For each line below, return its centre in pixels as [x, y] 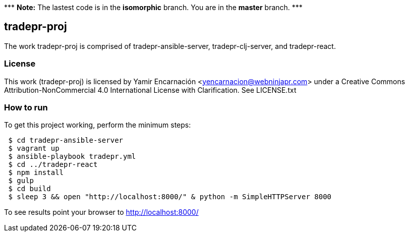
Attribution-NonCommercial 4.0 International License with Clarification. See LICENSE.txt [150, 90]
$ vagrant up [34, 149]
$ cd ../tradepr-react [53, 165]
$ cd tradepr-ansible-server [66, 140]
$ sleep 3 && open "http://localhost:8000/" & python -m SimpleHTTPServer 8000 [170, 197]
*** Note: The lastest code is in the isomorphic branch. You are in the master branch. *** [153, 7]
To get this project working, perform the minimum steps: [98, 125]
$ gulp [21, 181]
